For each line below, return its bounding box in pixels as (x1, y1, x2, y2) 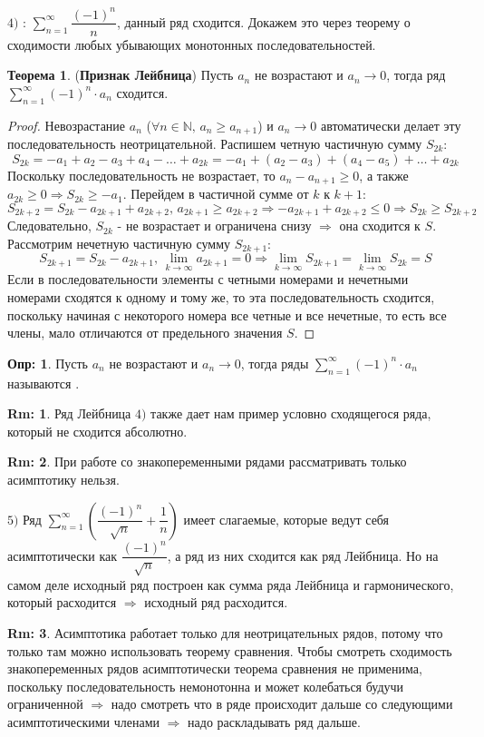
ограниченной (7, 694, 83, 713)
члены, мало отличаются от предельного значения (7, 323, 283, 342)
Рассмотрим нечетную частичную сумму (7, 233, 231, 252)
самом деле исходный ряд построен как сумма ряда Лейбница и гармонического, (7, 575, 454, 594)
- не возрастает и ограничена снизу (117, 216, 312, 235)
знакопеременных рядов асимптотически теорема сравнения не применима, (7, 659, 422, 678)
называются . (7, 373, 80, 392)
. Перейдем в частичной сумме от (122, 184, 309, 203)
